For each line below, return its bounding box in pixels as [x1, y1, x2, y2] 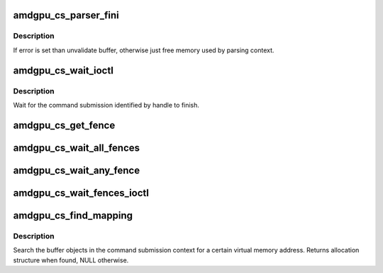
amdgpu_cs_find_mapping [13, 209, 133, 221]
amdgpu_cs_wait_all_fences [13, 141, 140, 153]
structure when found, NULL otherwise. [13, 255, 129, 265]
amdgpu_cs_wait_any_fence [13, 164, 140, 176]
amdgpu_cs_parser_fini [13, 9, 120, 21]
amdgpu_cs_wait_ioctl [13, 64, 113, 76]
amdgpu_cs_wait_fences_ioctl [13, 187, 149, 199]
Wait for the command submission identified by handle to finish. [13, 100, 200, 109]
